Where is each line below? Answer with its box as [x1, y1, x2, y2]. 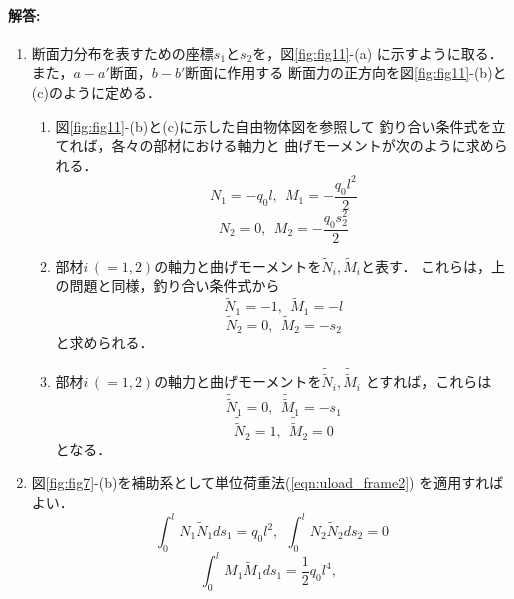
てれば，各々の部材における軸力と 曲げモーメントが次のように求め [55, 135, 494, 156]
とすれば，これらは [365, 371, 492, 392]
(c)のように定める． [31, 81, 161, 102]
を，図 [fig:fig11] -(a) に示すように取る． [252, 42, 503, 63]
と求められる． [55, 332, 154, 353]
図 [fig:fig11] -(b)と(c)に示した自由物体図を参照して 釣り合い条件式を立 [55, 115, 506, 136]
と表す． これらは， [361, 255, 492, 276]
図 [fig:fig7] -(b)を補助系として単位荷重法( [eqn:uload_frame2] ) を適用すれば [31, 472, 504, 493]
